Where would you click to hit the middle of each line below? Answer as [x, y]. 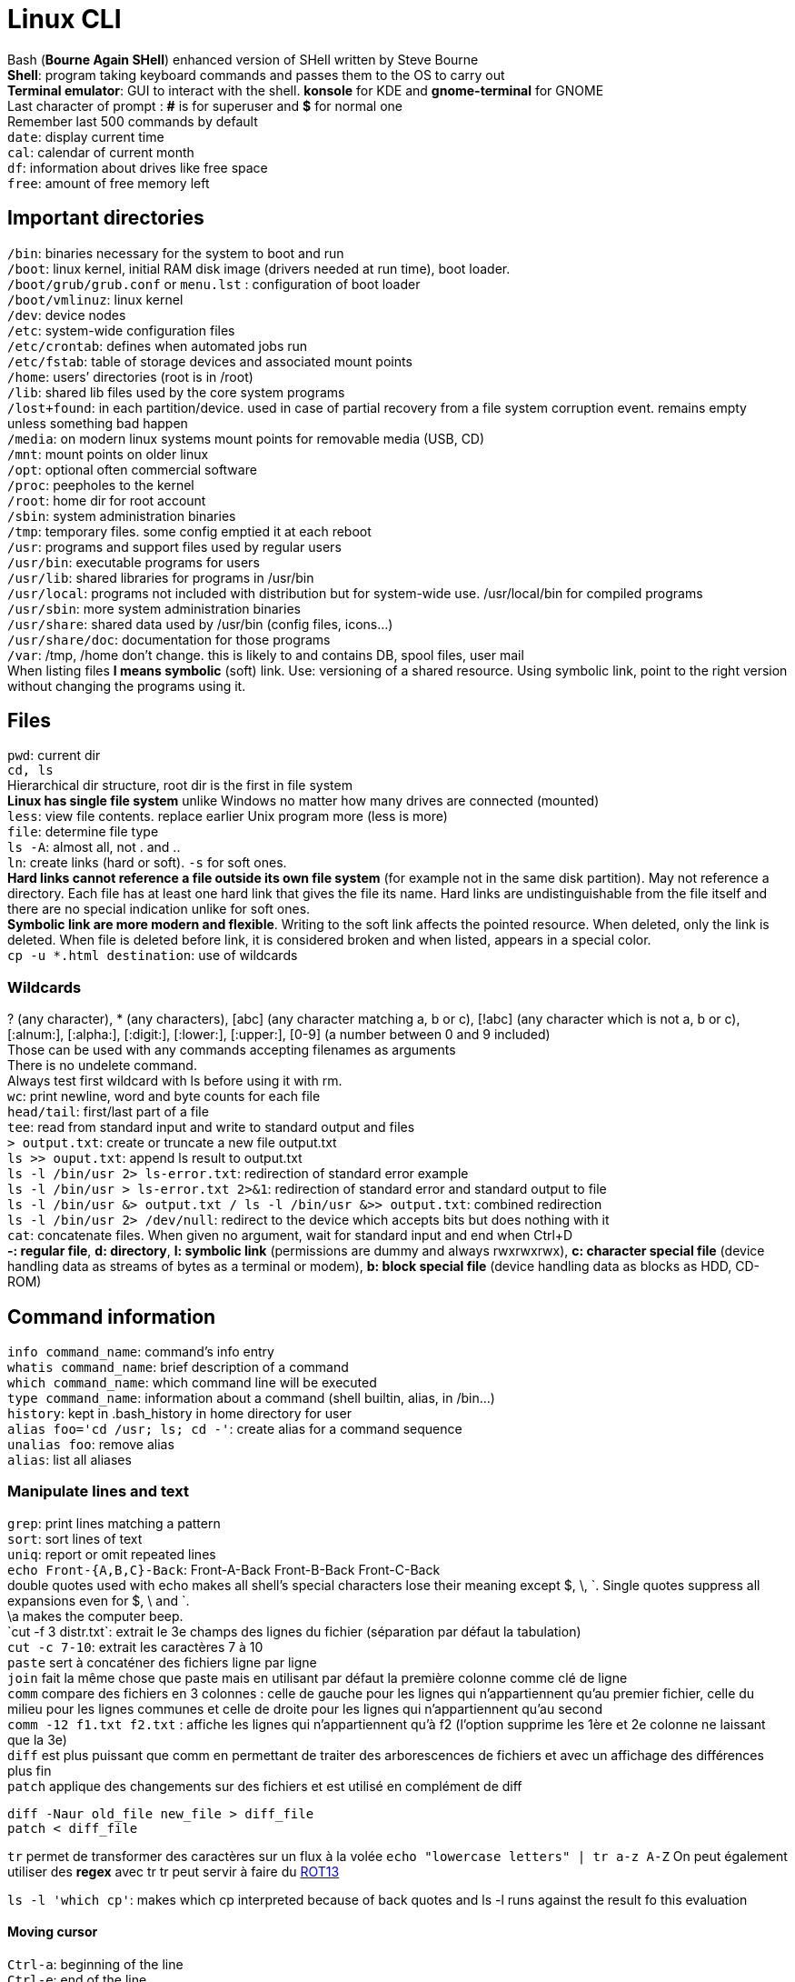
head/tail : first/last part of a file [108, 1112]
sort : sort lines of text [75, 1538]
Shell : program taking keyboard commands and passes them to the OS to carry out [256, 75]
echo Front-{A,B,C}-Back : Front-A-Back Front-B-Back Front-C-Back [224, 1569]
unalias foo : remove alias [91, 1445]
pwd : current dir [54, 756]
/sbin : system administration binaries [122, 516]
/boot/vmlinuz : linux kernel [95, 299]
